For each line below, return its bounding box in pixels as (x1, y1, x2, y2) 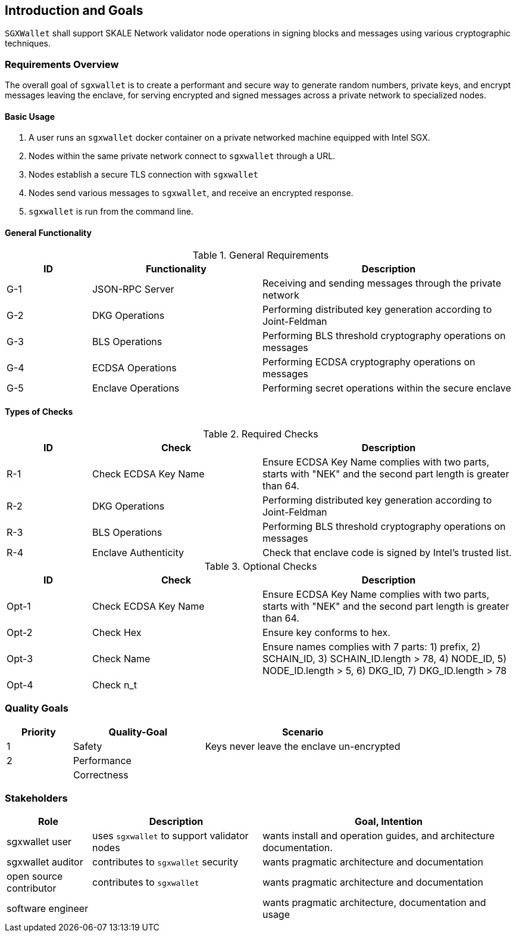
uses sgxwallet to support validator (92, 830, 249, 842)
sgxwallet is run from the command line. (29, 206, 193, 217)
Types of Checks (5, 407, 73, 417)
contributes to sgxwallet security (92, 856, 239, 868)
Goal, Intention (355, 815, 423, 828)
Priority (21, 725, 56, 738)
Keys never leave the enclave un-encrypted (205, 740, 401, 752)
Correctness (73, 768, 129, 781)
